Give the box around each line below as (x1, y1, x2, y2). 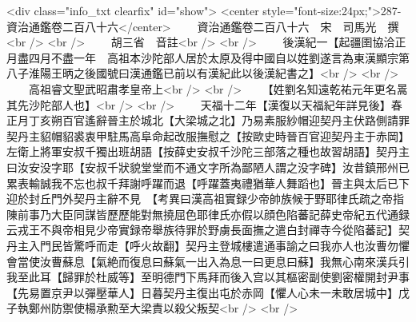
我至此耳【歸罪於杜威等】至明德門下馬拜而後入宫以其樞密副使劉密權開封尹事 (6, 268, 410, 285)
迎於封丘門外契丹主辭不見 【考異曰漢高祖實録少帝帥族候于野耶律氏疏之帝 (6, 190, 393, 207)
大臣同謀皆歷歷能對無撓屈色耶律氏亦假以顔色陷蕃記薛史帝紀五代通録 (50, 205, 410, 222)
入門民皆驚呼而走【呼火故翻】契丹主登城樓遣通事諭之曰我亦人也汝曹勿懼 (28, 237, 410, 253)
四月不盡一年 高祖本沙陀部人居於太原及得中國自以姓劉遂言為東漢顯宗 (28, 49, 398, 66)
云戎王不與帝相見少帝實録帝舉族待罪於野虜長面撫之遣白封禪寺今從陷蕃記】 (6, 221, 398, 238)
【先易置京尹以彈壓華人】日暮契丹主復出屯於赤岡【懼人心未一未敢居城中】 (6, 284, 398, 300)
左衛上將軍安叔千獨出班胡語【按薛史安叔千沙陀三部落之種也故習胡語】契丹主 (6, 143, 410, 160)
